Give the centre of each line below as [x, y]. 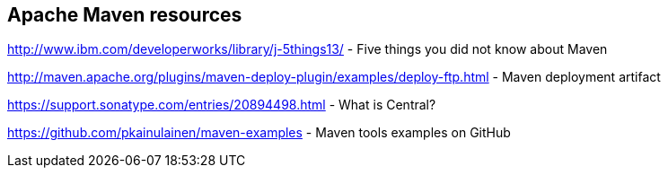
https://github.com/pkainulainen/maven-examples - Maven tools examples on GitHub [259, 133]
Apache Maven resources [125, 15]
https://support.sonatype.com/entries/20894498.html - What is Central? [222, 105]
